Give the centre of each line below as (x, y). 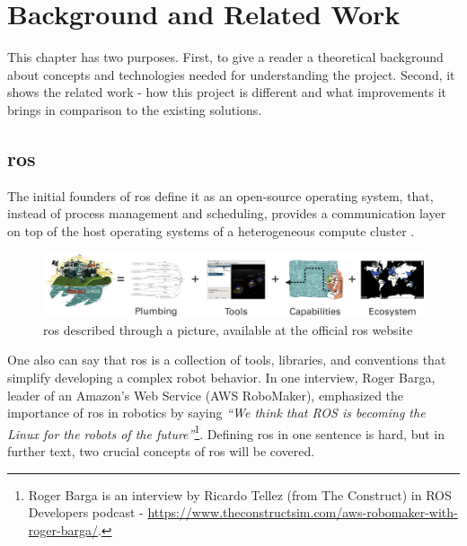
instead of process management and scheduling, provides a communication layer (227, 213)
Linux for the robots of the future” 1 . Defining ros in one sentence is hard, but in (226, 432)
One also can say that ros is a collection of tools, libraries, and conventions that (227, 360)
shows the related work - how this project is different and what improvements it (227, 92)
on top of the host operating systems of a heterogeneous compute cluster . (211, 230)
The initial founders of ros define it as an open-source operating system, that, (220, 195)
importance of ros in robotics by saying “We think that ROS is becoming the (216, 413)
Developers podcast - (86, 512)
